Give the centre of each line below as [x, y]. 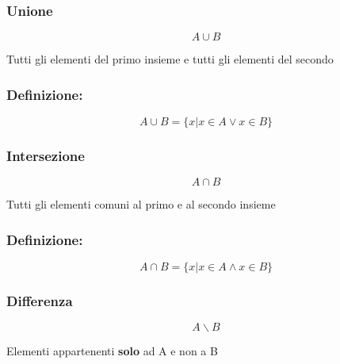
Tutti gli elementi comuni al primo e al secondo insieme [141, 204]
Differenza [40, 300]
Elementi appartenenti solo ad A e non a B [112, 351]
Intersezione [46, 155]
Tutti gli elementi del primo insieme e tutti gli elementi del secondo [170, 59]
